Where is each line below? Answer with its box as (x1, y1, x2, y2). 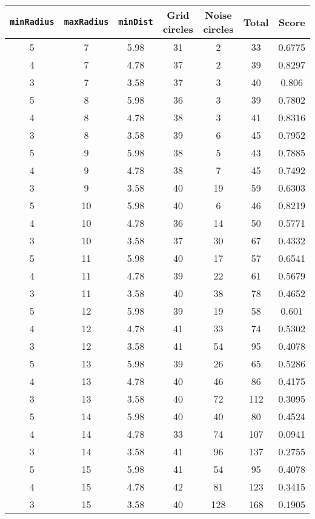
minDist (118, 17, 153, 27)
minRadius (10, 17, 55, 27)
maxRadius (64, 17, 109, 27)
